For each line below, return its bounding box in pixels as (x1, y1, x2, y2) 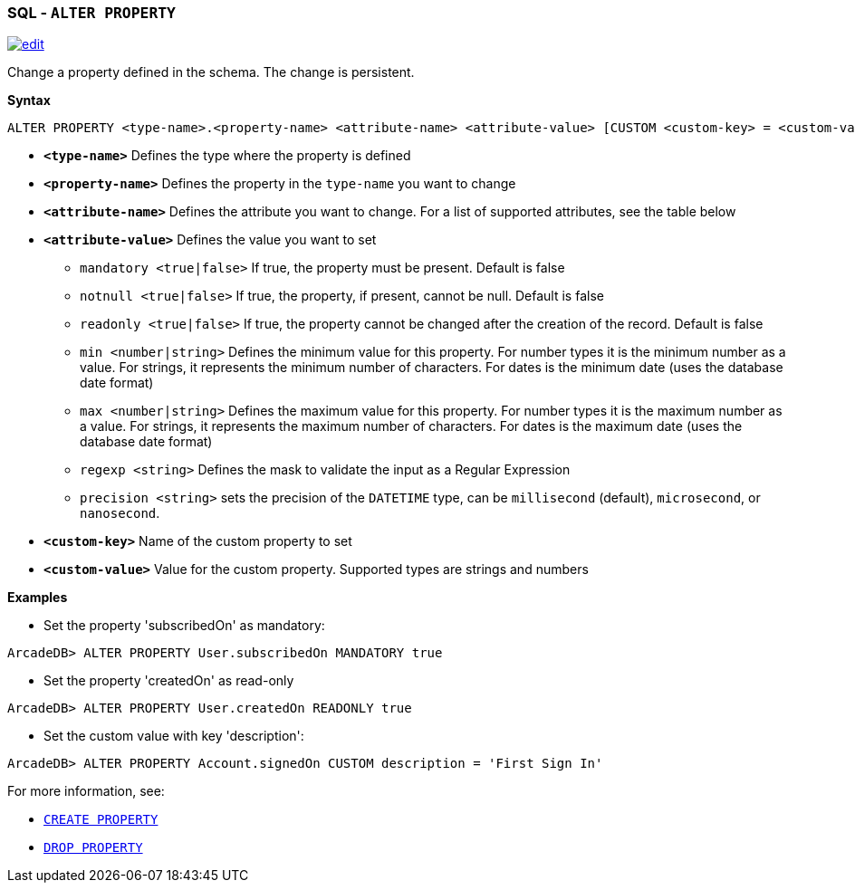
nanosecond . (80, 505, 160, 522)
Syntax (7, 92, 51, 109)
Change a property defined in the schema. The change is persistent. (7, 64, 415, 81)
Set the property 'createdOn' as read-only (43, 673, 294, 689)
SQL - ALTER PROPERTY (7, 4, 176, 22)
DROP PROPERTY (43, 840, 143, 856)
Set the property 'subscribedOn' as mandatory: (43, 617, 325, 634)
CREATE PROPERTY (43, 812, 159, 828)
